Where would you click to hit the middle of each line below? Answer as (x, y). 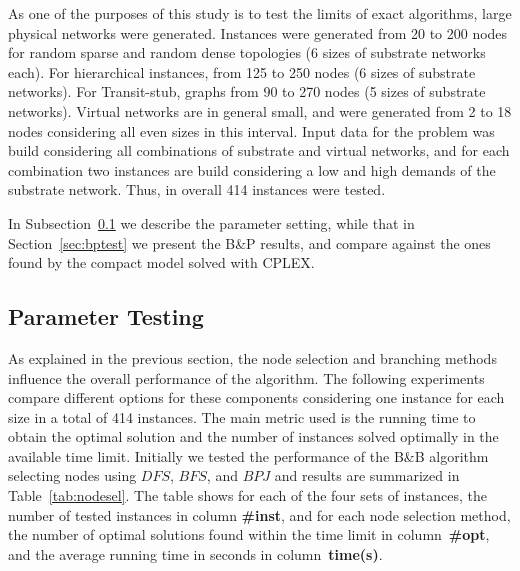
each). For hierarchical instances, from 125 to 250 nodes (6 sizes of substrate (242, 71)
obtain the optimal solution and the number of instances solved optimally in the (253, 436)
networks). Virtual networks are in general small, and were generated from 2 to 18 (260, 110)
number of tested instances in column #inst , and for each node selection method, (259, 514)
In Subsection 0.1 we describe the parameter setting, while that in (211, 222)
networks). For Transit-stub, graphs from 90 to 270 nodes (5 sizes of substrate (247, 91)
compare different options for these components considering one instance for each (256, 397)
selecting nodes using (72, 475)
